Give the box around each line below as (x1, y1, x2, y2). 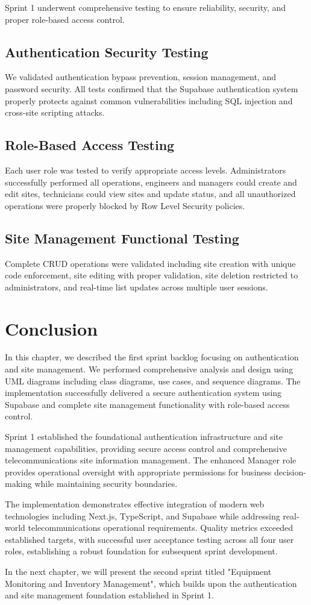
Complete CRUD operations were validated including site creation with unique (5, 257, 296, 269)
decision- (274, 465, 306, 478)
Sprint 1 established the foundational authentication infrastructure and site (5, 430, 283, 443)
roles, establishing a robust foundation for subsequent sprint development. (5, 545, 278, 557)
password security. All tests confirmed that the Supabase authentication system (5, 82, 298, 95)
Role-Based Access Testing (5, 136, 175, 154)
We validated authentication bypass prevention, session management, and (5, 71, 276, 83)
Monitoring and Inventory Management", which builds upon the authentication (5, 577, 297, 589)
